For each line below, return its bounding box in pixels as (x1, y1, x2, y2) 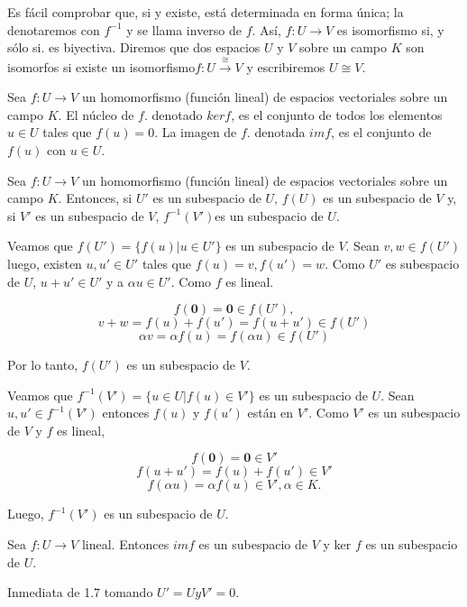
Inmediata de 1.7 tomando (7, 583, 153, 602)
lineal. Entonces (81, 535, 169, 554)
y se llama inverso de (126, 20, 243, 39)
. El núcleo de (58, 105, 134, 124)
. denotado (143, 105, 203, 124)
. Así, (252, 20, 281, 39)
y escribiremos (246, 57, 325, 76)
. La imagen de (154, 123, 237, 142)
